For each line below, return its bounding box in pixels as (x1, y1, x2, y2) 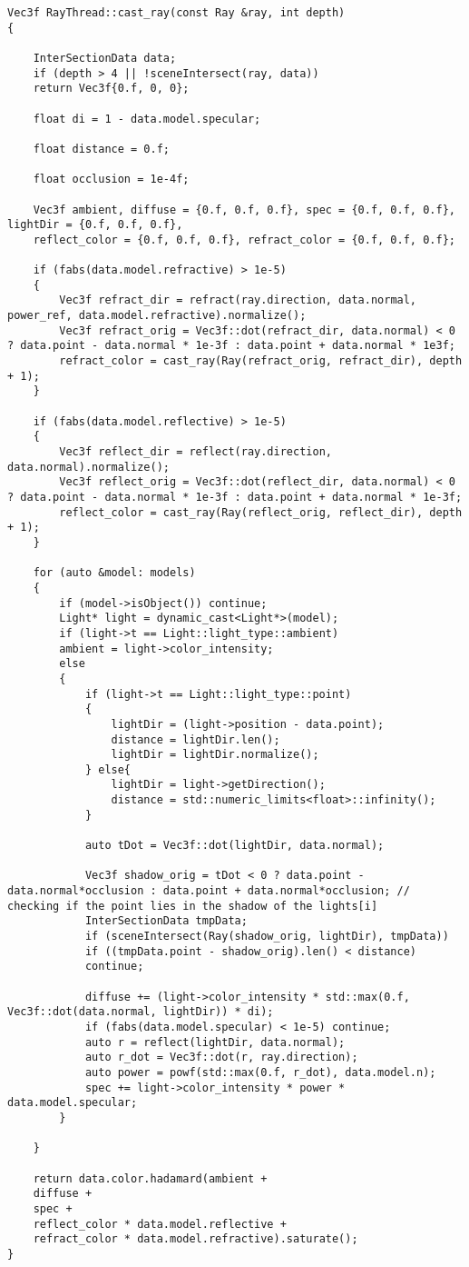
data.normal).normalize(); (7, 460, 170, 474)
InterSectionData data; (33, 51, 177, 65)
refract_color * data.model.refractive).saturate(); (33, 1232, 358, 1246)
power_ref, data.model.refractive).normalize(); (7, 309, 307, 323)
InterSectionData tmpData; (84, 914, 248, 928)
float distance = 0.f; (33, 142, 170, 155)
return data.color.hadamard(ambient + (33, 1172, 268, 1185)
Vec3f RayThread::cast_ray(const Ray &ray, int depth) (7, 6, 346, 19)
